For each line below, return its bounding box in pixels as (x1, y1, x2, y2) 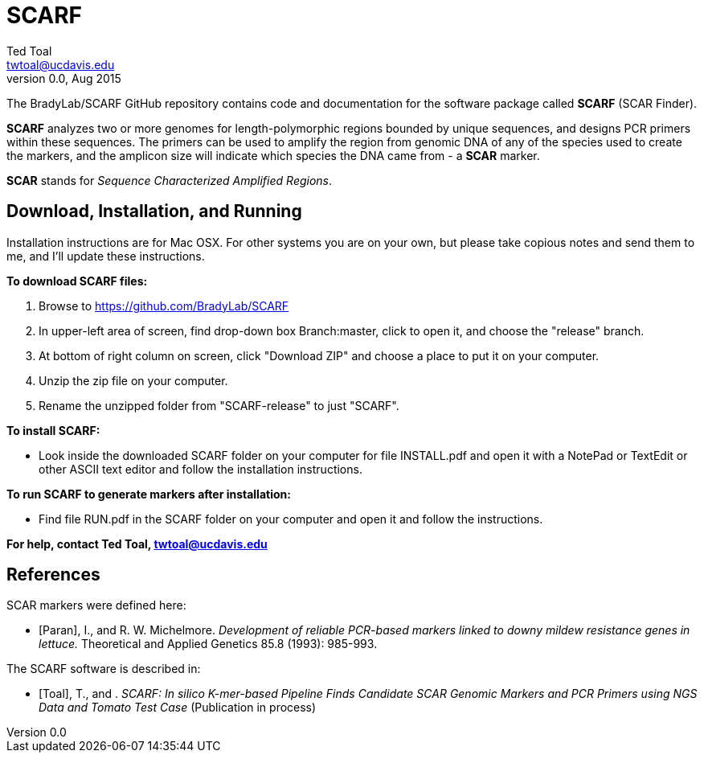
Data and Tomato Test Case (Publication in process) (39, 700, 317, 715)
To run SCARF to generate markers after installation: (6, 486, 291, 501)
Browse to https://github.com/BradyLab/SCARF (39, 298, 289, 313)
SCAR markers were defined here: (6, 598, 186, 613)
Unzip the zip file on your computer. (39, 373, 228, 388)
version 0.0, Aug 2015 (6, 71, 121, 85)
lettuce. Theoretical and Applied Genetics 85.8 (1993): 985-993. (39, 637, 378, 651)
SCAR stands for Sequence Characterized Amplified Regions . (6, 173, 333, 187)
